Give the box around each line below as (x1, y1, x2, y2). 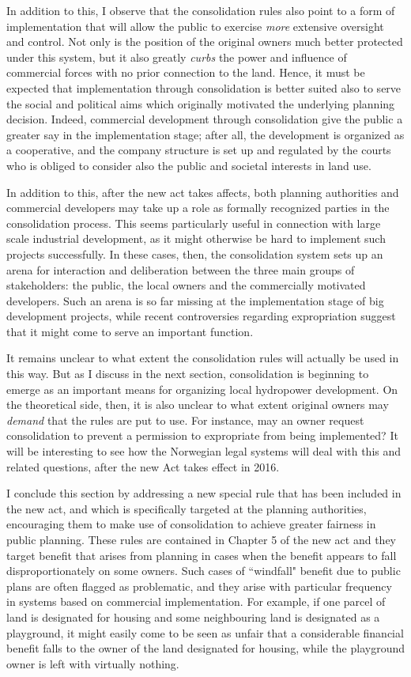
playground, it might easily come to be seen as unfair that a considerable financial (6, 624, 404, 641)
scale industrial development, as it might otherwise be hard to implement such (6, 230, 386, 247)
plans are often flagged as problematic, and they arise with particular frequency (6, 577, 392, 594)
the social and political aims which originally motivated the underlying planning (6, 95, 395, 112)
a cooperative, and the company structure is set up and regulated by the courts (6, 142, 391, 158)
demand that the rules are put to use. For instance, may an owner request (6, 411, 364, 428)
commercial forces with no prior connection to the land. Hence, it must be (6, 64, 365, 81)
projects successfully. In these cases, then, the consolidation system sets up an (6, 245, 383, 262)
